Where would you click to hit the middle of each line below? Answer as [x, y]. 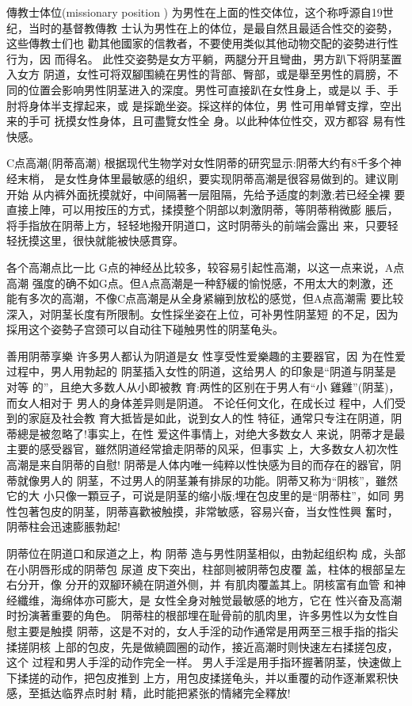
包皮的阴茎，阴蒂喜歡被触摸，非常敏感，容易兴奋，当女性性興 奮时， [219, 511]
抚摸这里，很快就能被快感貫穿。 [100, 240]
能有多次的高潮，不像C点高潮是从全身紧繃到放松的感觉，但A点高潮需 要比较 [205, 298]
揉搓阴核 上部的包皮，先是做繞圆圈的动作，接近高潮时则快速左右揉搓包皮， [202, 646]
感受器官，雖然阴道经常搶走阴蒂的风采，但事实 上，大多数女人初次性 [219, 449]
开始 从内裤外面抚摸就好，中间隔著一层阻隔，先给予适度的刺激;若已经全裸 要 [206, 194]
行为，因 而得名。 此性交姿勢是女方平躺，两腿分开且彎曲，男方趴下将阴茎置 [204, 58]
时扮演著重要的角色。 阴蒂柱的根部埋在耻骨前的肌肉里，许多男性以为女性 [197, 615]
